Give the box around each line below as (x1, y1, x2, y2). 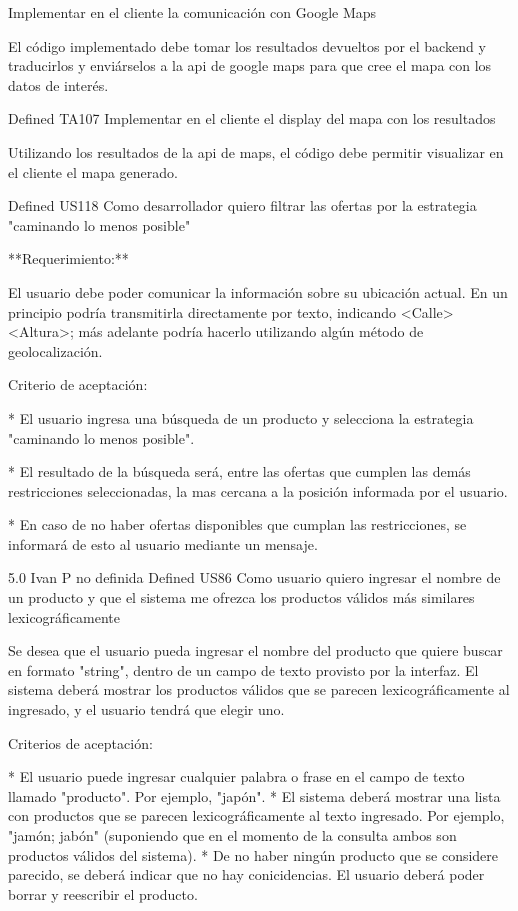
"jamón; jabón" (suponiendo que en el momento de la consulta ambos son (8, 825, 457, 845)
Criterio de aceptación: (8, 374, 148, 395)
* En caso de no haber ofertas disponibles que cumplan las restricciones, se (8, 514, 467, 535)
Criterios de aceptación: (8, 732, 153, 753)
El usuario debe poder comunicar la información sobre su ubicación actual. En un (8, 281, 508, 302)
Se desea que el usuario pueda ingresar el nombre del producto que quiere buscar (8, 640, 503, 661)
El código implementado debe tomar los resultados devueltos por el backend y (8, 35, 486, 56)
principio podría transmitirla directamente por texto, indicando (8, 301, 397, 322)
